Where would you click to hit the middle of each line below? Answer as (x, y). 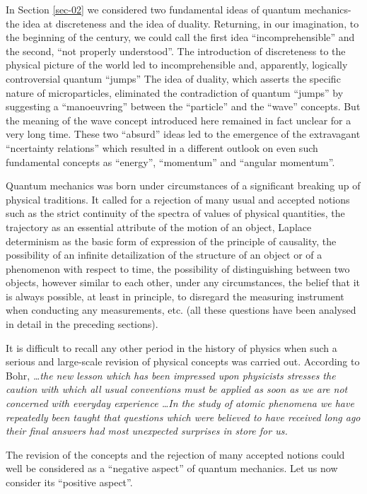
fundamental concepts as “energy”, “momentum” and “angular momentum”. (170, 161)
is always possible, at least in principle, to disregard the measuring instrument (175, 296)
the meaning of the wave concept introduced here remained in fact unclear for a (179, 120)
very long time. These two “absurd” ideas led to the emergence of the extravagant (183, 134)
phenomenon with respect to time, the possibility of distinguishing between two (178, 268)
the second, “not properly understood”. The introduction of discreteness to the (176, 51)
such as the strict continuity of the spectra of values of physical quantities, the (175, 213)
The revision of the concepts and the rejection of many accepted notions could (175, 454)
